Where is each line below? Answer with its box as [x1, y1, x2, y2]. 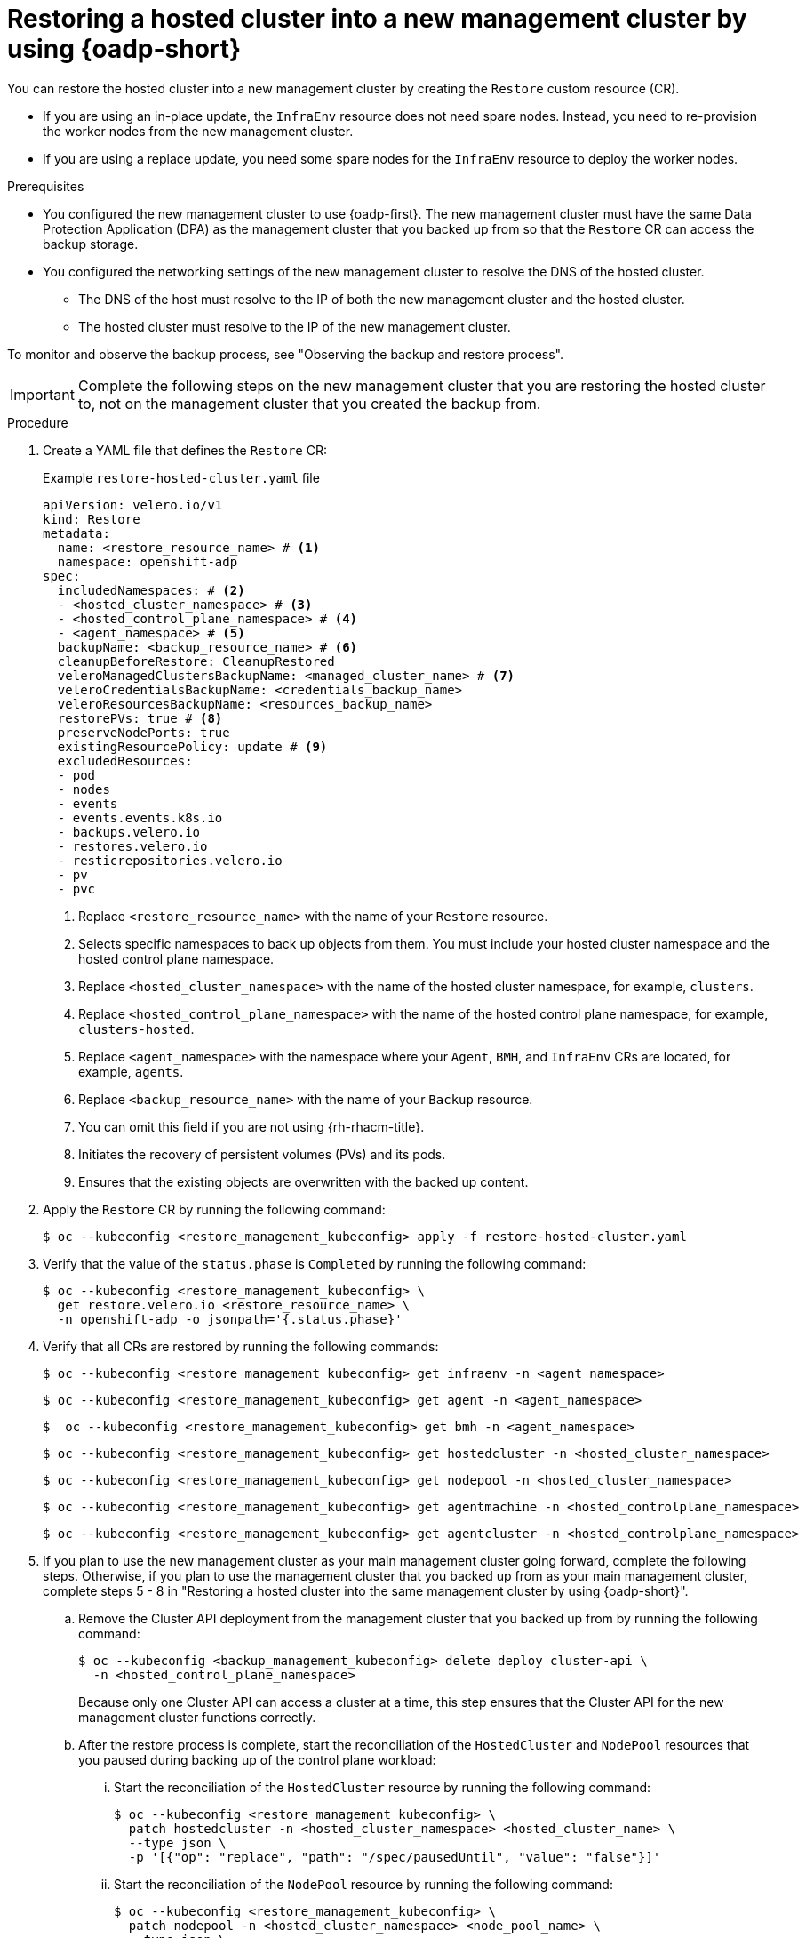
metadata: [43, 525, 110, 541]
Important [10, 385, 75, 404]
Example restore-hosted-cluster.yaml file [43, 469, 320, 485]
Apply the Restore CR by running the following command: [43, 1201, 386, 1217]
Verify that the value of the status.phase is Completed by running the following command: [43, 1255, 587, 1271]
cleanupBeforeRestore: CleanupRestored [57, 653, 335, 669]
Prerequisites [7, 178, 84, 194]
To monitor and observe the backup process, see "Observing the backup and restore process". [7, 346, 564, 362]
